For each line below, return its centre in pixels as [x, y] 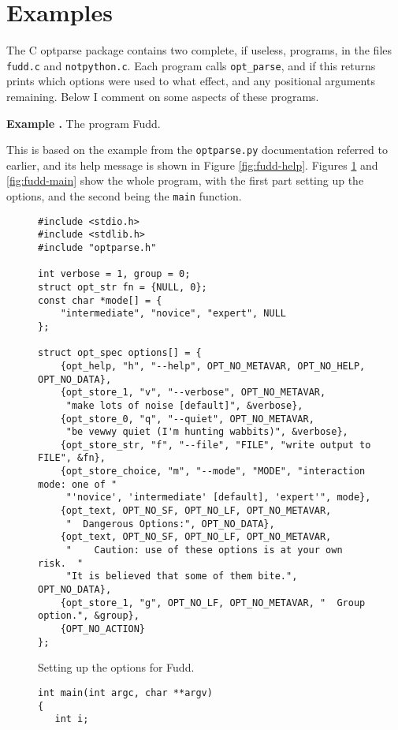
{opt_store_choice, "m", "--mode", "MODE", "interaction [213, 472]
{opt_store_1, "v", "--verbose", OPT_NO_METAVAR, [193, 393]
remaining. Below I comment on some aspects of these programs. [163, 96]
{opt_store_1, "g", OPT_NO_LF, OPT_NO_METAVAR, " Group [213, 603]
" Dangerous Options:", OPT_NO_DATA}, [170, 524]
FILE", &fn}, [72, 458]
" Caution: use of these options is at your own [204, 550]
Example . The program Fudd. [84, 123]
